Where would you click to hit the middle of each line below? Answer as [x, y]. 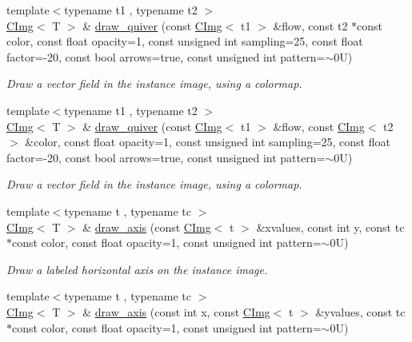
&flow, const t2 [310, 25]
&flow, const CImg [319, 126]
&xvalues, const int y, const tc [330, 227]
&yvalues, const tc [360, 311]
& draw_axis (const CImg [147, 227]
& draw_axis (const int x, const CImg [176, 311]
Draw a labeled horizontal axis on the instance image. [137, 269]
